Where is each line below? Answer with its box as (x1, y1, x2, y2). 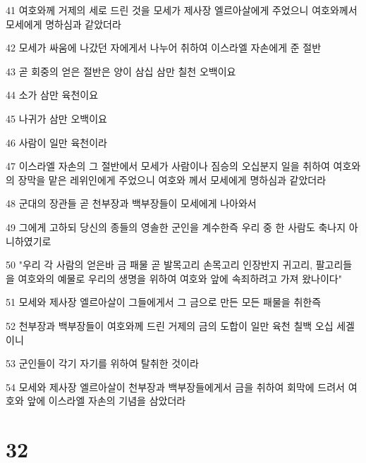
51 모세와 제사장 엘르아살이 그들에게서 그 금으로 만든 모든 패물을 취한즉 (6, 295, 322, 309)
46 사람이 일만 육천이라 (6, 135, 107, 149)
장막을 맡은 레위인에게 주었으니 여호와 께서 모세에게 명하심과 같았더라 (18, 172, 327, 187)
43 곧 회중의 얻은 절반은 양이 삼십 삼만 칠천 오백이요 (6, 63, 236, 78)
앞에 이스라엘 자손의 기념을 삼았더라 (27, 393, 186, 408)
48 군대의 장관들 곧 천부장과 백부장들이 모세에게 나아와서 (6, 196, 257, 211)
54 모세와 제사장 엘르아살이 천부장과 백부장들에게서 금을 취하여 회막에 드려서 (6, 379, 345, 394)
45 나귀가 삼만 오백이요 (6, 111, 107, 125)
